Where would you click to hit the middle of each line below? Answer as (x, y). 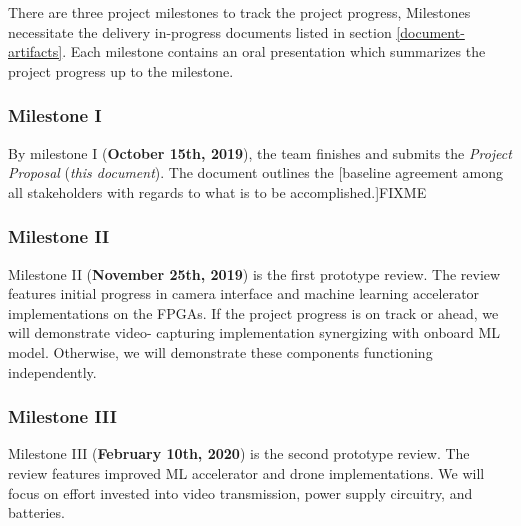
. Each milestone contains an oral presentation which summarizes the (274, 51)
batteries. (36, 512)
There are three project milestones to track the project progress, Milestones (239, 12)
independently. (52, 371)
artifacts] (35, 51)
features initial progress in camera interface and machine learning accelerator (244, 293)
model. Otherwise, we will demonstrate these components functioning (220, 351)
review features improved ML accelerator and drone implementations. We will (246, 472)
